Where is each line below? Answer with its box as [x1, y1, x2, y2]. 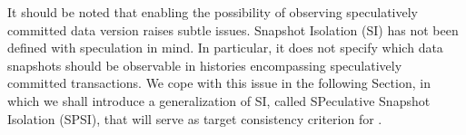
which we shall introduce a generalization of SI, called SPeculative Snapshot [7, 91, 431, 110]
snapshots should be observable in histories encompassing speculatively [7, 55, 402, 74]
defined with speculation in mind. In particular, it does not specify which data [7, 38, 443, 57]
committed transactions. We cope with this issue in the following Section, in [7, 73, 431, 92]
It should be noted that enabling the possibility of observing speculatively [7, 3, 418, 21]
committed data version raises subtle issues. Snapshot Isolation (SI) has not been [7, 20, 459, 39]
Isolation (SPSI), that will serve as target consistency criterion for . [7, 109, 382, 128]
